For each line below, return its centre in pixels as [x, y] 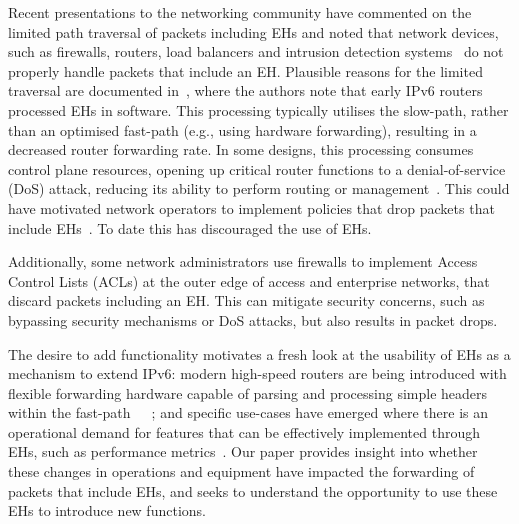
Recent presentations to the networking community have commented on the [240, 12]
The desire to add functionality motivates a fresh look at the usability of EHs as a [259, 353]
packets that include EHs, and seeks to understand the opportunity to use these [253, 490]
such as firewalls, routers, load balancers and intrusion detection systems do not [256, 51]
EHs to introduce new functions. [107, 510]
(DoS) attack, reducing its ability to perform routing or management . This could [259, 188]
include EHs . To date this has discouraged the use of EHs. [190, 227]
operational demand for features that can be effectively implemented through [244, 431]
